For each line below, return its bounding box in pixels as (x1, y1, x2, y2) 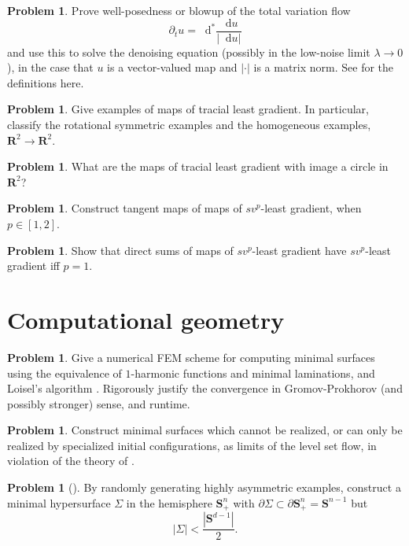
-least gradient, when (260, 200, 362, 216)
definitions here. (7, 74, 84, 90)
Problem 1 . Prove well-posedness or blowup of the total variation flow (7, 2, 351, 18)
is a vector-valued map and (107, 59, 238, 76)
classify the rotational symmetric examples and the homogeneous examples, (7, 116, 371, 133)
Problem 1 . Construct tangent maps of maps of (7, 200, 242, 216)
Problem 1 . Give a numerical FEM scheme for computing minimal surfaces (7, 349, 375, 365)
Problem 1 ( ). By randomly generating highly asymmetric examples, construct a (7, 479, 401, 496)
